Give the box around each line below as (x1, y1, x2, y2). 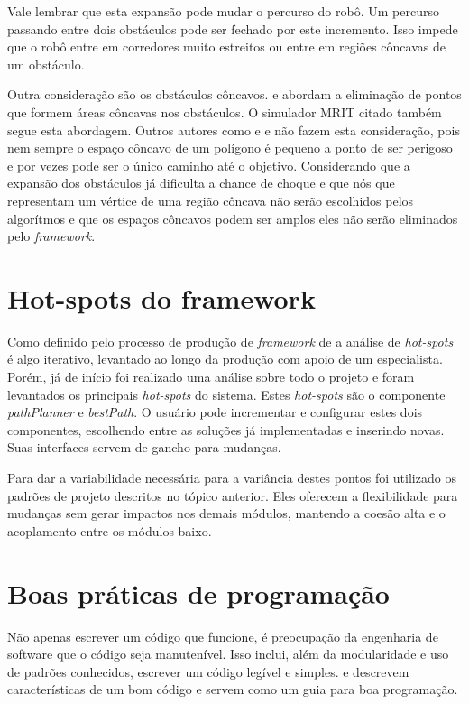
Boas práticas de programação (7, 574, 390, 611)
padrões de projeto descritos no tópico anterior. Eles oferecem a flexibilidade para (7, 486, 458, 505)
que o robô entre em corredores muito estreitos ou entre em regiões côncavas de (7, 37, 446, 56)
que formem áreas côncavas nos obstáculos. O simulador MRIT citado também (7, 102, 442, 121)
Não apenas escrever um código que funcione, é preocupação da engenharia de (7, 626, 438, 645)
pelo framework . (7, 227, 96, 245)
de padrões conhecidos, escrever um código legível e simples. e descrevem (7, 662, 409, 681)
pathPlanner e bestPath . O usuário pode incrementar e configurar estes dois (7, 403, 423, 421)
